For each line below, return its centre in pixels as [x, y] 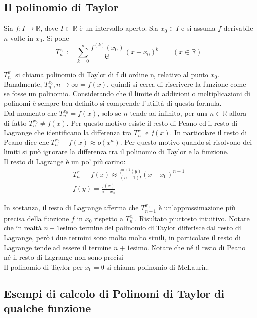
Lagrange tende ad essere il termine [58, 247]
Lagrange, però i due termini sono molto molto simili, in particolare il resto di [122, 238]
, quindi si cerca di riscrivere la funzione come [177, 84]
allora [238, 113]
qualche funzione [48, 308]
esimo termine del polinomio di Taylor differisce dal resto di [151, 228]
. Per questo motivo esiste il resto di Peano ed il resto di [152, 122]
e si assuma [199, 28]
